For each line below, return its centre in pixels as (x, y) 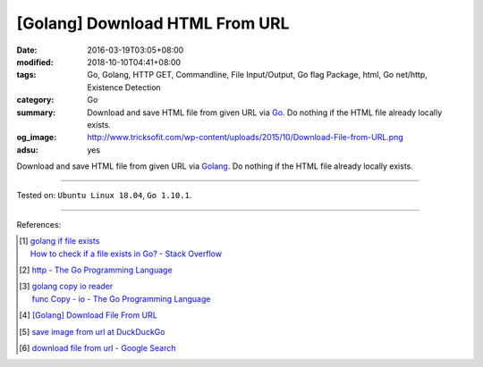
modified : (35, 62)
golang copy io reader (72, 287)
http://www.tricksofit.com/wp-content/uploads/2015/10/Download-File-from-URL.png (246, 138)
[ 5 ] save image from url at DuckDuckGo (92, 331)
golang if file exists (65, 241)
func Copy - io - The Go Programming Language (121, 298)
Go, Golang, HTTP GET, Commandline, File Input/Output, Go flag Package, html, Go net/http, (258, 75)
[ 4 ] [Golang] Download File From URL (89, 315)
